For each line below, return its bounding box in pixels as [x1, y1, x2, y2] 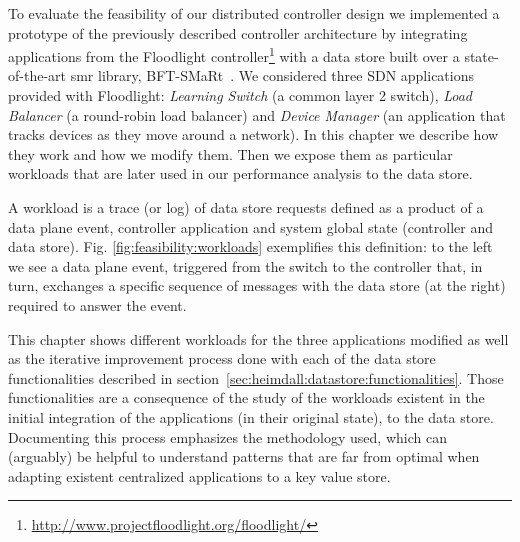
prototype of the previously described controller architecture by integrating [8, 22, 468, 43]
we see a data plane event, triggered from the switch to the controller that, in [8, 255, 483, 276]
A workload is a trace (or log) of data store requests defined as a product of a [8, 197, 484, 217]
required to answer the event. [8, 294, 187, 315]
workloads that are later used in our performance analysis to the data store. [8, 163, 473, 184]
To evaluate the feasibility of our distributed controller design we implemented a [8, 3, 500, 23]
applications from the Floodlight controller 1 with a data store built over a [8, 43, 460, 66]
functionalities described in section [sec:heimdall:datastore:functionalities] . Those [8, 367, 504, 388]
